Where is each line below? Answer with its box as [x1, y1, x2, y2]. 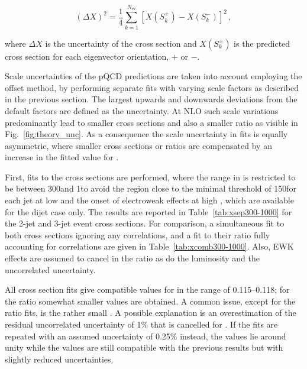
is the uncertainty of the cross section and [45, 37, 197, 49]
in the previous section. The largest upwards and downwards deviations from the [5, 93, 298, 105]
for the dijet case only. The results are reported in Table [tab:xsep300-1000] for [5, 205, 292, 218]
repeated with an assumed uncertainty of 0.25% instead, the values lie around [5, 329, 286, 342]
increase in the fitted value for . [5, 151, 119, 163]
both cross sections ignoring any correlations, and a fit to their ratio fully [5, 228, 270, 241]
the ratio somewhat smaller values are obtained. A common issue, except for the [5, 294, 296, 307]
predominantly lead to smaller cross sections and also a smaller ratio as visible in [5, 116, 298, 128]
